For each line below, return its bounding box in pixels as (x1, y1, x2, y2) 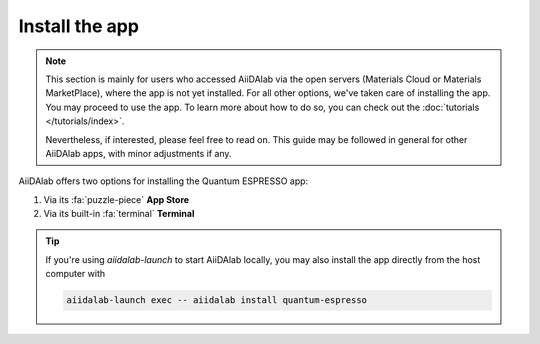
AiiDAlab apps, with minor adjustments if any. (45, 147, 232, 159)
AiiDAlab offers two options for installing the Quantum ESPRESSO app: (18, 175, 309, 187)
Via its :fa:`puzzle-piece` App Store (43, 193, 190, 205)
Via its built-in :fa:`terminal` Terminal (43, 208, 195, 220)
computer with (45, 268, 106, 280)
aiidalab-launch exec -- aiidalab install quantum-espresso (66, 295, 368, 306)
